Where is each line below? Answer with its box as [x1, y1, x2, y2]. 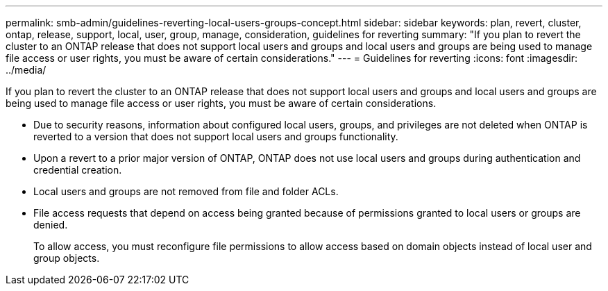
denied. [33, 219, 68, 231]
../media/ [6, 64, 47, 76]
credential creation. [33, 164, 122, 176]
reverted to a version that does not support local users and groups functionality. [33, 131, 398, 142]
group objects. [33, 252, 100, 264]
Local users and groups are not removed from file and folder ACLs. [33, 185, 339, 197]
